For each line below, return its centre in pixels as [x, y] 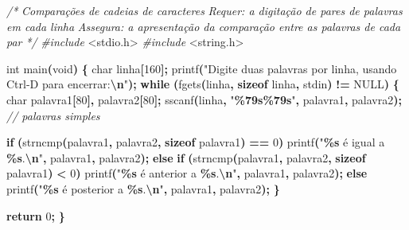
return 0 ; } [36, 215]
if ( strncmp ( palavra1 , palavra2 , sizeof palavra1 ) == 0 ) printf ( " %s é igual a [196, 142]
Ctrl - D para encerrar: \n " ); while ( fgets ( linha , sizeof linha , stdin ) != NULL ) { [203, 84]
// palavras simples [53, 115]
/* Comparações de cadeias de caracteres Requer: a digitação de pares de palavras [204, 10]
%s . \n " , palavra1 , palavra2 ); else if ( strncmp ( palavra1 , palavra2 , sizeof [186, 157]
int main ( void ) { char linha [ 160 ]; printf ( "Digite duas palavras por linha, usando [202, 68]
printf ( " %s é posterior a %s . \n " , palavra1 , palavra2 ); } [143, 188]
